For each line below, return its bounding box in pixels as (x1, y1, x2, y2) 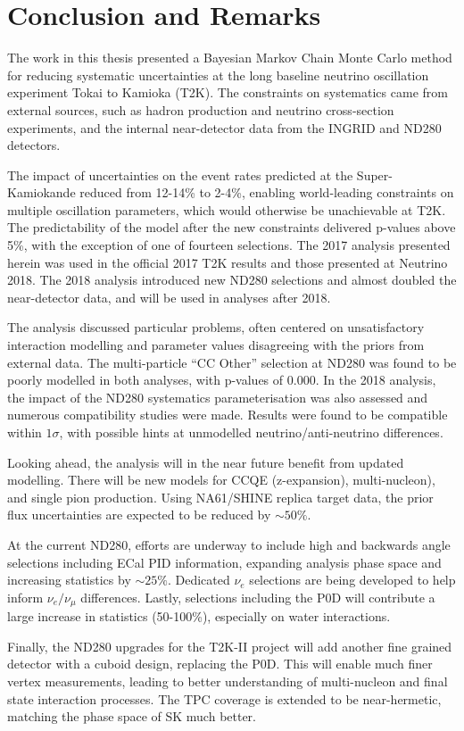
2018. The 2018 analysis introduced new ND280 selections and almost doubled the (7, 270, 457, 289)
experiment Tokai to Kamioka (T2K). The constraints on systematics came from (7, 83, 448, 102)
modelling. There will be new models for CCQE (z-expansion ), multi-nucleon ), (7, 470, 435, 489)
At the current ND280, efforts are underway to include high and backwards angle (7, 535, 451, 553)
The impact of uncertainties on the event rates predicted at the (7, 165, 353, 184)
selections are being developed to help (249, 570, 456, 589)
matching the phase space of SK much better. (7, 707, 257, 726)
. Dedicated (167, 570, 230, 589)
